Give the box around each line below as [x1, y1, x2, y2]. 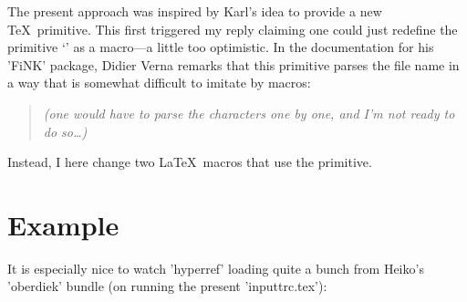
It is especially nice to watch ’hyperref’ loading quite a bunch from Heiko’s [7, 258, 424, 277]
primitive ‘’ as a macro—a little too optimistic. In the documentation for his [7, 37, 434, 57]
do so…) [43, 121, 88, 141]
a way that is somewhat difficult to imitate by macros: [7, 73, 311, 92]
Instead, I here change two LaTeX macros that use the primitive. [7, 152, 372, 172]
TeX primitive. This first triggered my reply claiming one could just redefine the [7, 19, 458, 38]
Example [7, 205, 119, 243]
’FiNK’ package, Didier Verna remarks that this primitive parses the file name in [7, 55, 460, 74]
